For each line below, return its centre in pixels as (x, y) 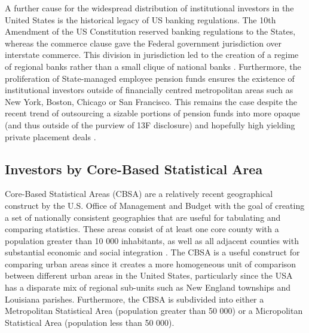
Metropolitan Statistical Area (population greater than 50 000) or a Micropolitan (154, 311)
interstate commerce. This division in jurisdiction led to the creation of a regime (152, 55)
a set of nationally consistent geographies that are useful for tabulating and (143, 217)
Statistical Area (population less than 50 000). (90, 322)
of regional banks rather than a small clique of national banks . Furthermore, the (153, 66)
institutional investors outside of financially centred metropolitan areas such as (149, 90)
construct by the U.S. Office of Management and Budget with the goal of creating (155, 205)
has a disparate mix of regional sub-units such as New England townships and (148, 287)
